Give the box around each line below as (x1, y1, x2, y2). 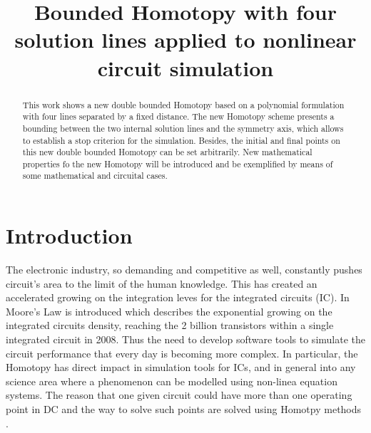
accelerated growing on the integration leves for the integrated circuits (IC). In (6, 290, 350, 305)
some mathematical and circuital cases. (22, 169, 168, 182)
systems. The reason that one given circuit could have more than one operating (6, 387, 352, 402)
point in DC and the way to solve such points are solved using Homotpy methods (6, 402, 362, 417)
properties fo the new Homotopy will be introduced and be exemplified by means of (22, 157, 333, 169)
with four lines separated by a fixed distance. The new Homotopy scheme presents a (22, 110, 335, 122)
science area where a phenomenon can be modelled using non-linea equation (6, 373, 337, 388)
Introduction (6, 221, 133, 250)
